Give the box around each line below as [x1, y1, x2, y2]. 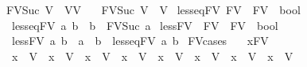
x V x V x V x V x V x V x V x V [11, 47, 293, 64]
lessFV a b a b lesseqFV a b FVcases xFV [11, 32, 269, 49]
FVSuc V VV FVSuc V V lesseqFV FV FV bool [6, 2, 301, 17]
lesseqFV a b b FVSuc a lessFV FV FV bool [11, 17, 278, 33]
